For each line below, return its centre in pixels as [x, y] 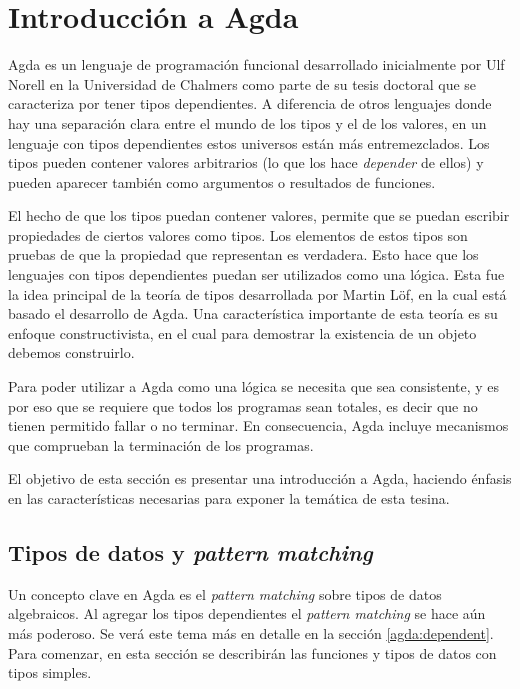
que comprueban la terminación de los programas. [161, 444]
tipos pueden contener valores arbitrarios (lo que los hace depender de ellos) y [246, 162]
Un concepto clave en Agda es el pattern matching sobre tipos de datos [225, 593]
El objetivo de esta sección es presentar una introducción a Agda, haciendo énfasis [260, 478]
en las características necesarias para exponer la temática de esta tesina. [229, 498]
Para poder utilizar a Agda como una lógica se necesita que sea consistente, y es [254, 386]
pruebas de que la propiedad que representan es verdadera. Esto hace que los [243, 254]
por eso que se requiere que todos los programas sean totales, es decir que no [243, 405]
